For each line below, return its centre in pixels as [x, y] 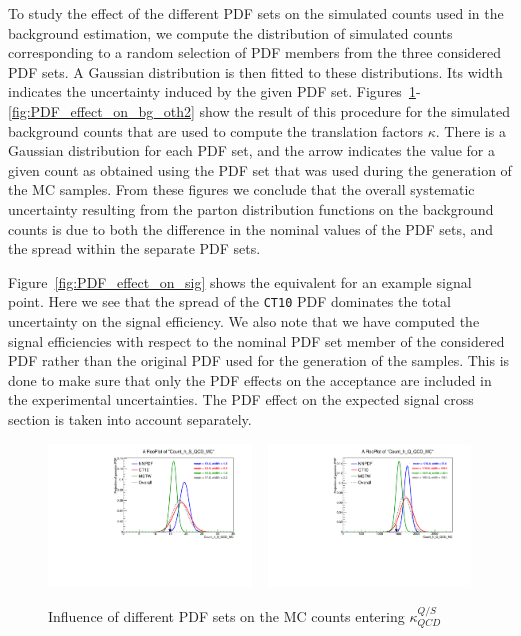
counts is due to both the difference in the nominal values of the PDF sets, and [251, 228]
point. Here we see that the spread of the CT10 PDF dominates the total [229, 301]
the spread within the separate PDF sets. [134, 248]
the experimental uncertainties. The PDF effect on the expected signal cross [241, 399]
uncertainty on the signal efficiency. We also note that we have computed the [244, 320]
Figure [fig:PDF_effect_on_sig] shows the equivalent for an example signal [240, 281]
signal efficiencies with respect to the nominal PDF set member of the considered [256, 340]
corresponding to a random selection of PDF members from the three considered [255, 52]
